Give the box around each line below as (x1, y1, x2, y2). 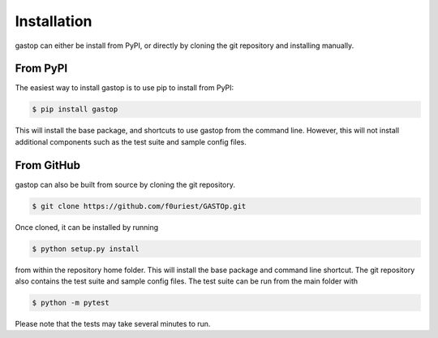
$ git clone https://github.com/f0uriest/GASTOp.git (32, 201, 247, 210)
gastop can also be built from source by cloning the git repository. (15, 180, 235, 189)
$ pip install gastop (32, 105, 118, 114)
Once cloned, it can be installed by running (15, 222, 159, 232)
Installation (15, 12, 92, 30)
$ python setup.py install (32, 244, 140, 253)
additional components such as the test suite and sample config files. (15, 136, 247, 146)
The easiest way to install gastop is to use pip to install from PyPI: (15, 83, 234, 93)
